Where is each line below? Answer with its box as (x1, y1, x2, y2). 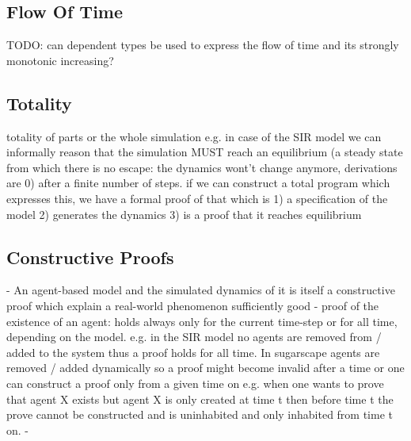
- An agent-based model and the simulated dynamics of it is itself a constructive (6, 282, 395, 298)
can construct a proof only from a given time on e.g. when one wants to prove (6, 374, 384, 391)
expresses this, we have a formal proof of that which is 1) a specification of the (6, 190, 388, 206)
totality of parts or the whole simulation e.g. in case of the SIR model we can (6, 128, 382, 144)
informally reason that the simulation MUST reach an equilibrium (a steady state (6, 144, 403, 160)
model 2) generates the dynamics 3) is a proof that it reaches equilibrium (6, 205, 362, 222)
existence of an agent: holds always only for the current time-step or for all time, (6, 313, 398, 329)
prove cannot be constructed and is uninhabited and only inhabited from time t (6, 406, 393, 423)
